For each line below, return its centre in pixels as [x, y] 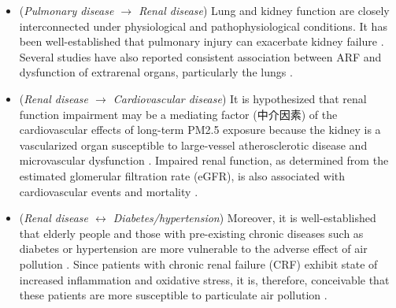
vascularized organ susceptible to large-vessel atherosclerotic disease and [193, 145]
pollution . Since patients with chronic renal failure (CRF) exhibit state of [198, 263]
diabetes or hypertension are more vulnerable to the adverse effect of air [193, 249]
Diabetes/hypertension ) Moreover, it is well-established [244, 218]
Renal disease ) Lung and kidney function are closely [264, 10]
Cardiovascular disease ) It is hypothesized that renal [240, 98]
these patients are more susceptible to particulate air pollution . [173, 295]
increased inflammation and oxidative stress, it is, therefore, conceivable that [204, 279]
